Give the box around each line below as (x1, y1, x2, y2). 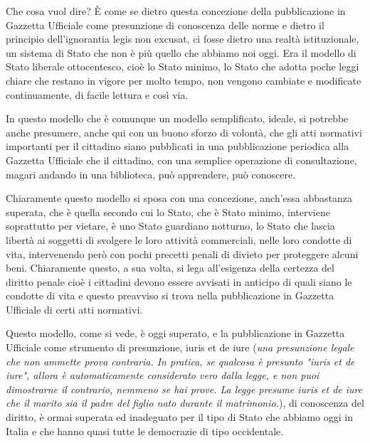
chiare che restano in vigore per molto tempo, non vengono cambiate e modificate (6, 73, 361, 87)
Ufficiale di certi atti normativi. (6, 301, 143, 316)
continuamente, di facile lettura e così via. (6, 87, 189, 102)
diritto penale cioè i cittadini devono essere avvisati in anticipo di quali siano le (6, 274, 352, 289)
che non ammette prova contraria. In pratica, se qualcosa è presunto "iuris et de (6, 353, 355, 368)
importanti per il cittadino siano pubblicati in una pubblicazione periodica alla (6, 139, 349, 154)
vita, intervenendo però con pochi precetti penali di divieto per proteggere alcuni (6, 246, 359, 261)
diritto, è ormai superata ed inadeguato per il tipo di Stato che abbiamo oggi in (6, 410, 353, 425)
